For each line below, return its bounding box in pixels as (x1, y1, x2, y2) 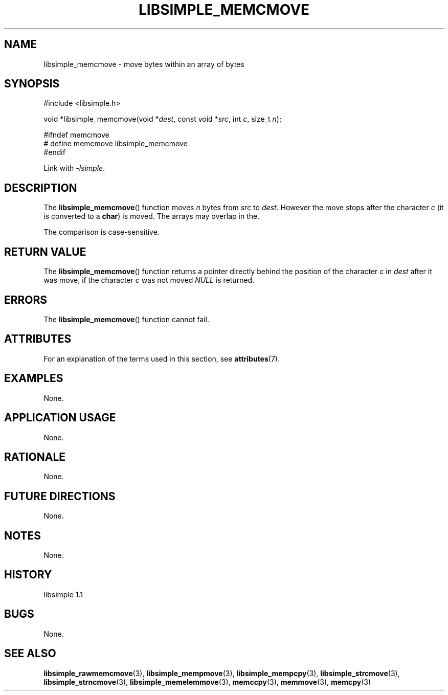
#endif (43, 148, 65, 157)
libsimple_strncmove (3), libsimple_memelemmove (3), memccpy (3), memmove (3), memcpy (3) (43, 677, 371, 686)
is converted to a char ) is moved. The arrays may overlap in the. (43, 212, 260, 221)
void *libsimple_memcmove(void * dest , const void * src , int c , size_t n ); (43, 115, 282, 124)
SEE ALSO (4, 647, 56, 660)
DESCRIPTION (4, 181, 77, 194)
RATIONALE (4, 450, 66, 463)
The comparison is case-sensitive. (43, 228, 160, 237)
